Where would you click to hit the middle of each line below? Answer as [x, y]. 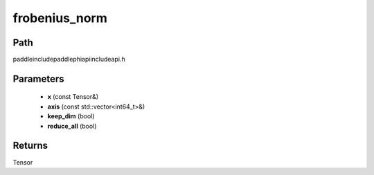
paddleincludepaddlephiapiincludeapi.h [69, 59]
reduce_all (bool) [72, 126]
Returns [30, 146]
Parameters [38, 79]
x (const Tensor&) [73, 97]
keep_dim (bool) [71, 116]
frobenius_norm [60, 18]
